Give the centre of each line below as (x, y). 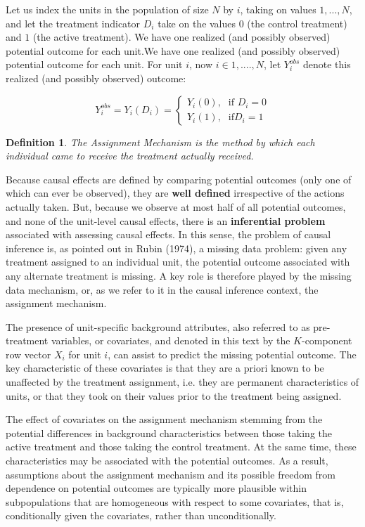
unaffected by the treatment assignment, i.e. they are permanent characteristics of (182, 382)
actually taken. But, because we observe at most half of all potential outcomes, (176, 206)
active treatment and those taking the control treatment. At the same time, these (181, 447)
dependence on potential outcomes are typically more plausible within (156, 488)
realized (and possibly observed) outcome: (96, 78)
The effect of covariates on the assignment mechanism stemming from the (164, 419)
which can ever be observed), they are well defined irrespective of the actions (175, 193)
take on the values (197, 23)
